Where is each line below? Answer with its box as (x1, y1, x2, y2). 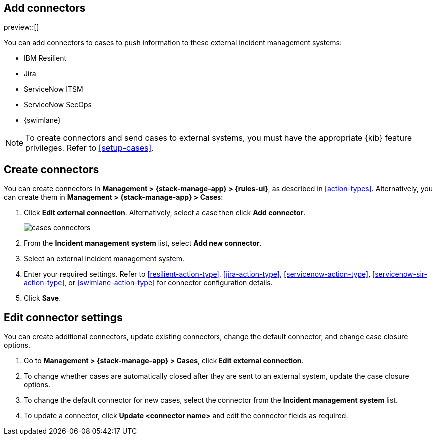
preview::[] (4, 23, 39, 32)
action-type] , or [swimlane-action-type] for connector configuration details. (24, 278, 273, 287)
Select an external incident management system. (24, 254, 184, 263)
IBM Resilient (24, 54, 67, 63)
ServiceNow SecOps (24, 100, 92, 109)
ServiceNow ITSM (24, 85, 83, 94)
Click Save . (24, 294, 61, 303)
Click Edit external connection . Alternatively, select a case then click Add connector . (24, 208, 306, 217)
